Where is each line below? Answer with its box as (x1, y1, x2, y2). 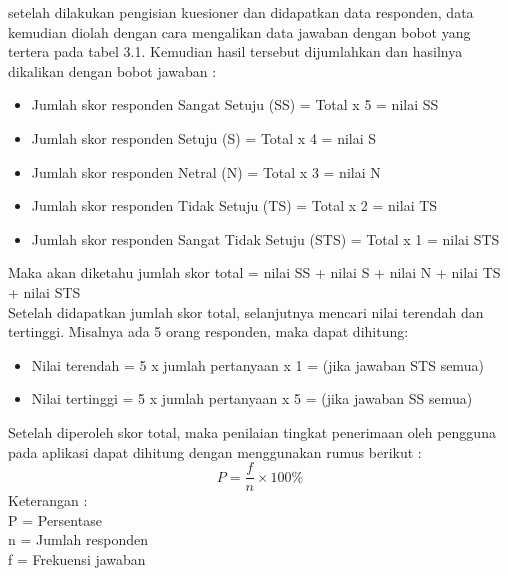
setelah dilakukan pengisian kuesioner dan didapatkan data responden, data (8, 2, 474, 22)
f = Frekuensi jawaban (8, 548, 146, 569)
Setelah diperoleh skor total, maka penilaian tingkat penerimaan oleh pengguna (8, 421, 496, 442)
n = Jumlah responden (8, 529, 148, 550)
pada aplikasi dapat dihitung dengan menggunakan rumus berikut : (8, 441, 422, 462)
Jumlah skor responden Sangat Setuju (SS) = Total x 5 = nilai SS (31, 94, 439, 115)
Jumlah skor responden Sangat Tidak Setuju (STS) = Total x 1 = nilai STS (31, 228, 500, 249)
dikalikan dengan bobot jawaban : (8, 60, 217, 81)
